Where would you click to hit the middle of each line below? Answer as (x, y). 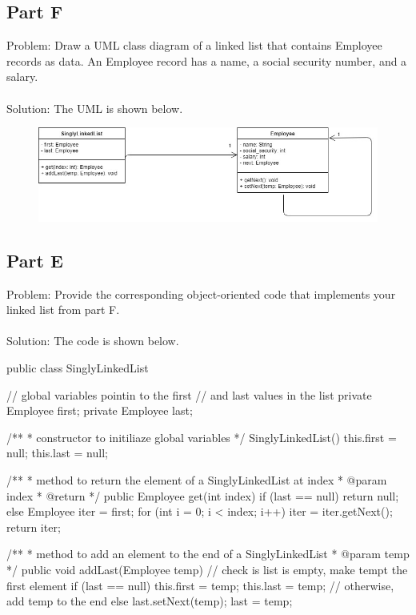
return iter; (34, 527)
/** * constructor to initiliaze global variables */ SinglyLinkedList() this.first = (202, 437)
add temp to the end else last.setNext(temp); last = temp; (150, 601)
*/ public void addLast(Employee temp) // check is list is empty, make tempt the (207, 570)
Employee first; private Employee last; (100, 410)
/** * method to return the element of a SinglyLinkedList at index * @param (197, 480)
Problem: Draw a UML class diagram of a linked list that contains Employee (194, 45)
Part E (35, 260)
